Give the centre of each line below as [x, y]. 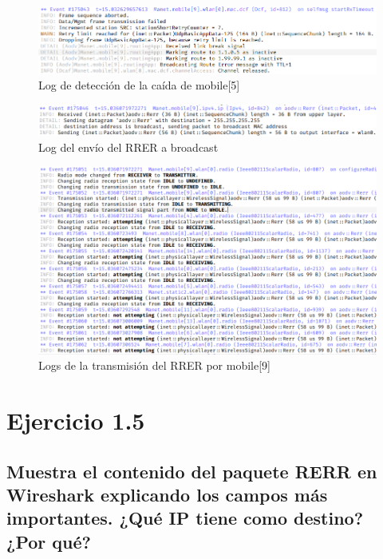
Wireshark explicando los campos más [167, 494]
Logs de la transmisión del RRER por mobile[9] [155, 365]
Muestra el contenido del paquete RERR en [192, 471]
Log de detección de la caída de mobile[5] [139, 85]
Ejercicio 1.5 [76, 420]
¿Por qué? [49, 541]
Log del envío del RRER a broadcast [128, 147]
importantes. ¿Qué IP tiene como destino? [185, 518]
